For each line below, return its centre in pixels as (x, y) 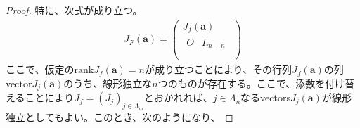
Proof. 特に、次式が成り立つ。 (74, 10)
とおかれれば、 (178, 97)
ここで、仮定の (40, 69)
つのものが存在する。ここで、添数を (242, 83)
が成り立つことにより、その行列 (218, 69)
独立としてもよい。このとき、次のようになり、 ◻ (120, 116)
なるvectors (265, 97)
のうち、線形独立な (108, 83)
